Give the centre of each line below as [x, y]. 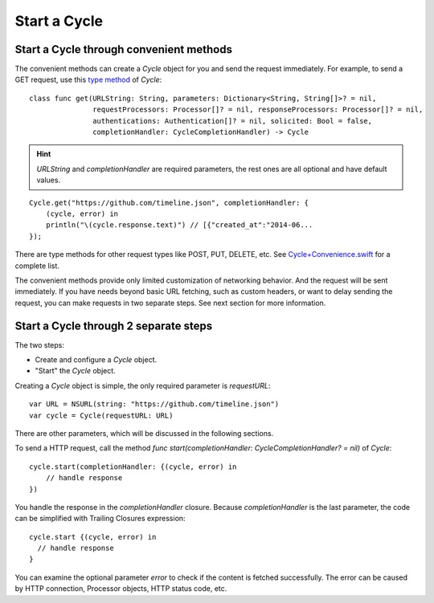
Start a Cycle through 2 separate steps [114, 326]
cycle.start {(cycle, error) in [93, 537]
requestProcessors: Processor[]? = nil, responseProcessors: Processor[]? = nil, [258, 110]
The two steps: [39, 344]
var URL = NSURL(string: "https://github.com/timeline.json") [154, 404]
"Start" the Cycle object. [75, 371]
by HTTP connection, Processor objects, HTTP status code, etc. [121, 589]
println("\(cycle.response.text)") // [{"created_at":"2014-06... [179, 225]
